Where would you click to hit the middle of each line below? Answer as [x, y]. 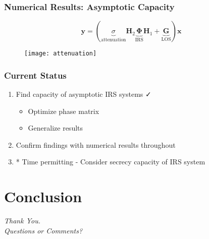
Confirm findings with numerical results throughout [96, 144]
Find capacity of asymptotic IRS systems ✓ [84, 94]
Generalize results [56, 128]
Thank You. [22, 221]
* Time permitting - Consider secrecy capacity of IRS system [111, 162]
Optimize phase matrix [64, 111]
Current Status [35, 75]
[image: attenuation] [61, 54]
